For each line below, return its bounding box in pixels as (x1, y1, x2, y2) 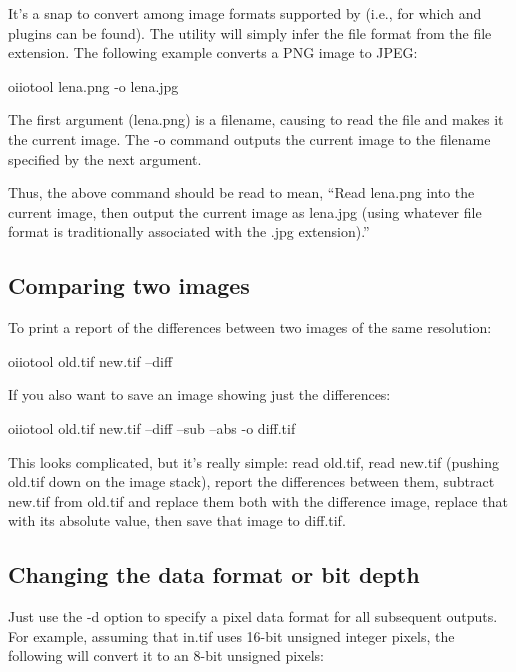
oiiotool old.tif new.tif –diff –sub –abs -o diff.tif (8, 417, 296, 438)
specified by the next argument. (8, 148, 202, 169)
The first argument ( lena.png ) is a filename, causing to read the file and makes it (8, 109, 504, 130)
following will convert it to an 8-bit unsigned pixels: (8, 645, 324, 666)
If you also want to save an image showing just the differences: (8, 384, 391, 405)
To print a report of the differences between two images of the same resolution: (8, 317, 492, 338)
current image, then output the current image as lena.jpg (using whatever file (8, 201, 482, 222)
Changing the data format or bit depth (8, 559, 420, 590)
